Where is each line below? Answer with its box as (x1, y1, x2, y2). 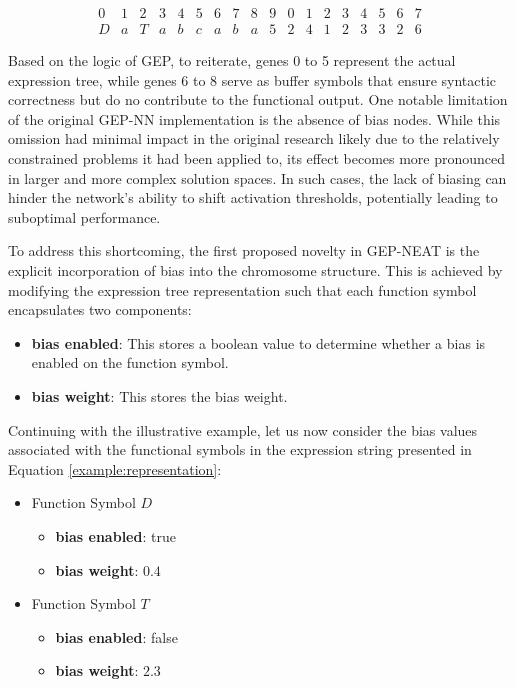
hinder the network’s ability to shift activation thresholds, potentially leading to (8, 187, 498, 208)
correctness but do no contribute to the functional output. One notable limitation (8, 89, 508, 110)
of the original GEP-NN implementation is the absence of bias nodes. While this (8, 108, 501, 129)
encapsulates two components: (8, 299, 192, 320)
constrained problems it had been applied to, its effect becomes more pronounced (8, 148, 506, 169)
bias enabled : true (55, 525, 176, 546)
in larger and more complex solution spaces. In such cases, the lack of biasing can (8, 167, 507, 188)
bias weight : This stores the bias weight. (31, 385, 288, 406)
